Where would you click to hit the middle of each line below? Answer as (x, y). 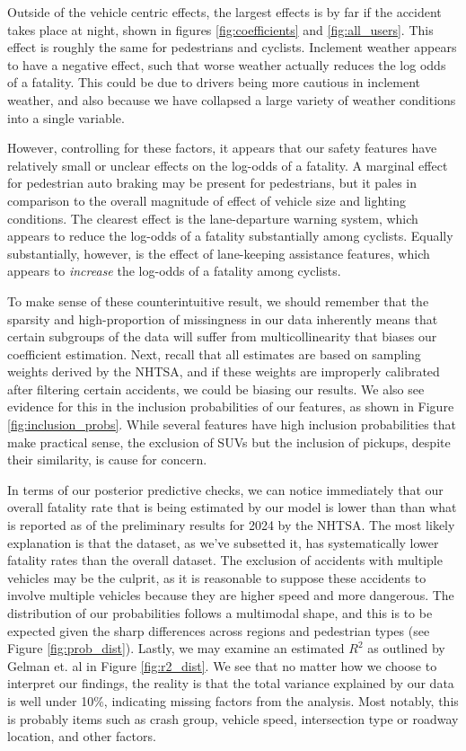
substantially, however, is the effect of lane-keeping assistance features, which (219, 253)
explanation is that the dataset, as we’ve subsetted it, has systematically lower (223, 542)
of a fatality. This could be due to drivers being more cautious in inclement (214, 82)
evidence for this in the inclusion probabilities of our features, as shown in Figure (231, 406)
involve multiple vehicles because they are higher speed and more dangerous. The (231, 595)
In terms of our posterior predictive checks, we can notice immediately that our (225, 489)
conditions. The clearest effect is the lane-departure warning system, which (213, 218)
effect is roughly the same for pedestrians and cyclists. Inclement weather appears (232, 47)
